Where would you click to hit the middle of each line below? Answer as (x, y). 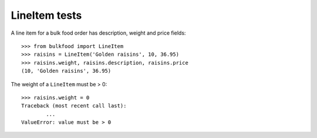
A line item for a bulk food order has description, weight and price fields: (98, 33)
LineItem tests (46, 15)
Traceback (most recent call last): (74, 106)
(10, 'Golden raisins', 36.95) (66, 71)
